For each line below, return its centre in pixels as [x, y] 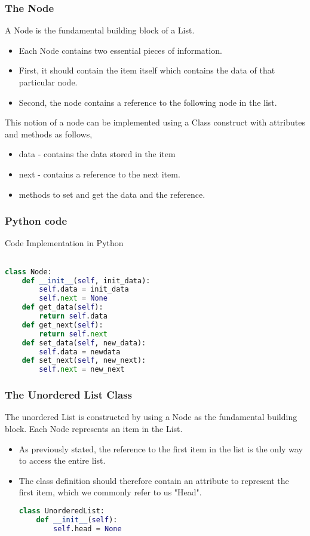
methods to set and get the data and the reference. [112, 194]
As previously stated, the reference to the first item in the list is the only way [161, 448]
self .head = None [88, 529]
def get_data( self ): [62, 307]
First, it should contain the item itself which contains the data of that [147, 70]
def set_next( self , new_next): [84, 361]
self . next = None [73, 298]
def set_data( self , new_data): [84, 343]
